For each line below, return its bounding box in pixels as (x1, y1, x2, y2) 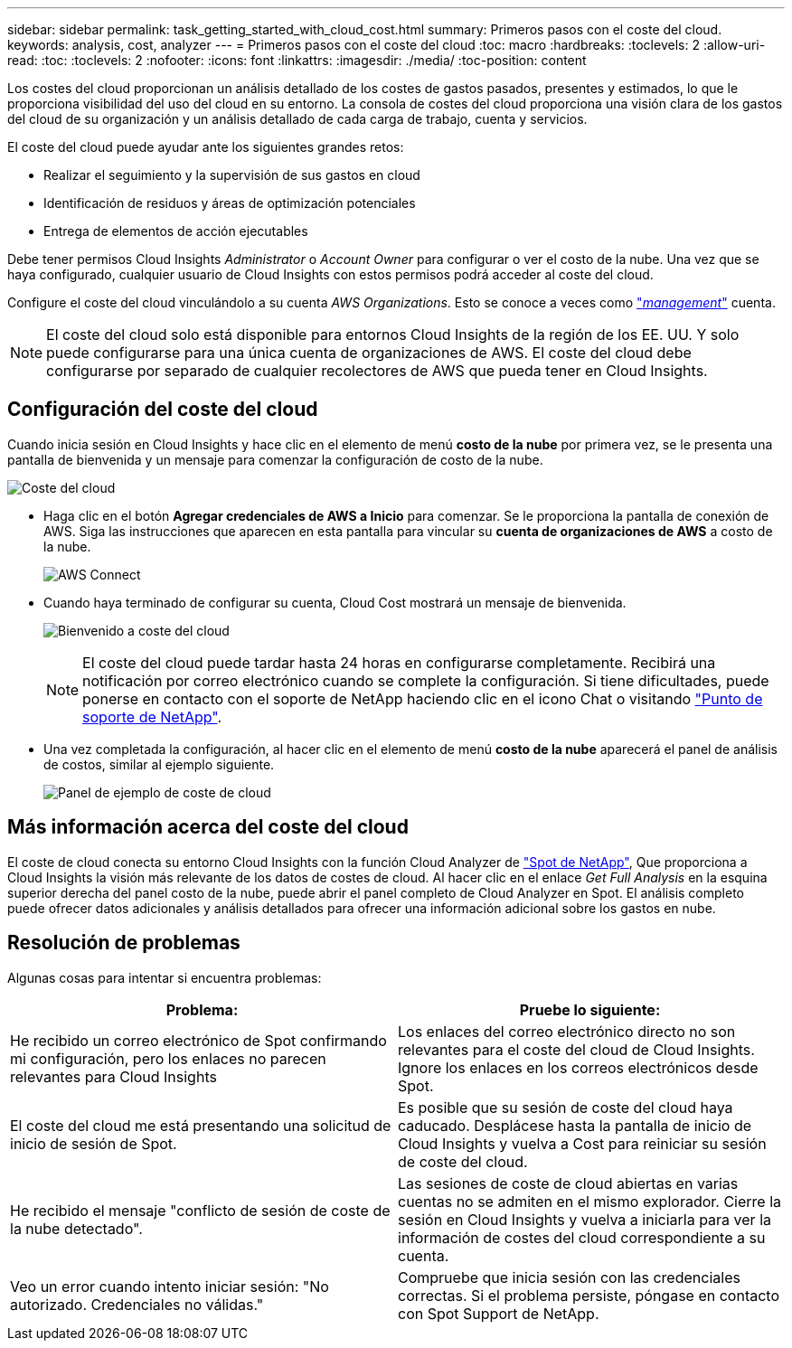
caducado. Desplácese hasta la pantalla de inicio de (398, 1116, 752, 1135)
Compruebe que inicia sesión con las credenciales (398, 1268, 740, 1287)
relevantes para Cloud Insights (10, 1067, 217, 1086)
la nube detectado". (10, 1219, 143, 1238)
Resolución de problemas (7, 931, 240, 955)
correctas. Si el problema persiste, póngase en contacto (398, 1286, 779, 1305)
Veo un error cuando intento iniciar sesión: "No (10, 1277, 329, 1296)
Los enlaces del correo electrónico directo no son (398, 1022, 736, 1041)
